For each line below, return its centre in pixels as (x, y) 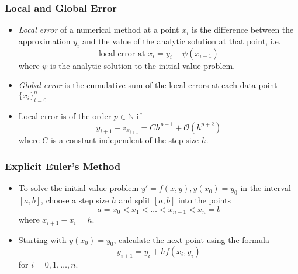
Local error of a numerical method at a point (99, 30)
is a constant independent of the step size (125, 140)
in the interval (266, 188)
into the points (205, 200)
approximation (44, 41)
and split (135, 200)
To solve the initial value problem (79, 188)
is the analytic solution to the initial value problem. (143, 65)
